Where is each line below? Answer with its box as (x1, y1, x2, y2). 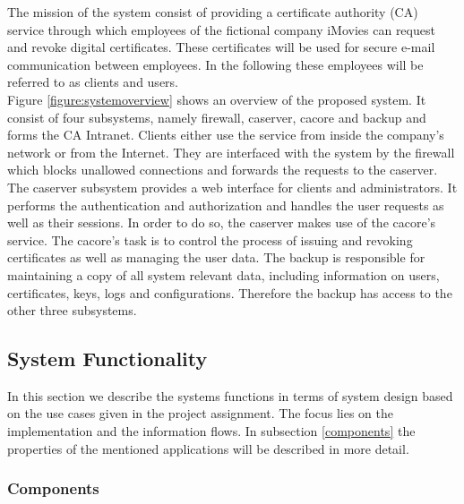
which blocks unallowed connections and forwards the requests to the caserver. (7, 160, 438, 179)
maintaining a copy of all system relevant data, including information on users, (7, 265, 440, 284)
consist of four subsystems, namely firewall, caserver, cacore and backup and (7, 107, 426, 126)
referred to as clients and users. (7, 73, 179, 91)
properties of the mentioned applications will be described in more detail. (7, 439, 409, 457)
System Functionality (7, 345, 208, 372)
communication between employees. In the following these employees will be (7, 55, 424, 73)
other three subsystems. (7, 301, 137, 320)
